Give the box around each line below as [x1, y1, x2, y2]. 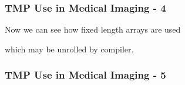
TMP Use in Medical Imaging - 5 [5, 68, 166, 82]
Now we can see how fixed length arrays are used [5, 23, 181, 36]
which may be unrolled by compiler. [5, 42, 134, 55]
